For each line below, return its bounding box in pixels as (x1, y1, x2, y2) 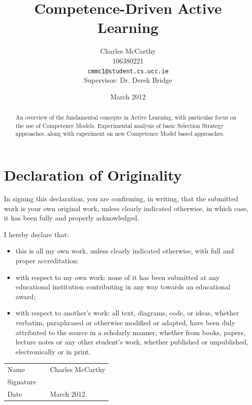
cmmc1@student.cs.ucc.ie (87, 67, 169, 75)
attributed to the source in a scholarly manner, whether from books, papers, (15, 327, 246, 337)
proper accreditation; (15, 255, 79, 266)
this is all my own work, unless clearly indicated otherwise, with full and (15, 246, 234, 256)
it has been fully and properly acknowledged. (4, 213, 139, 223)
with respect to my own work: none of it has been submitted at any (15, 272, 220, 282)
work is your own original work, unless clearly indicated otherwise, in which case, (4, 203, 249, 213)
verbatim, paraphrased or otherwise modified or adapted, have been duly (15, 317, 235, 327)
